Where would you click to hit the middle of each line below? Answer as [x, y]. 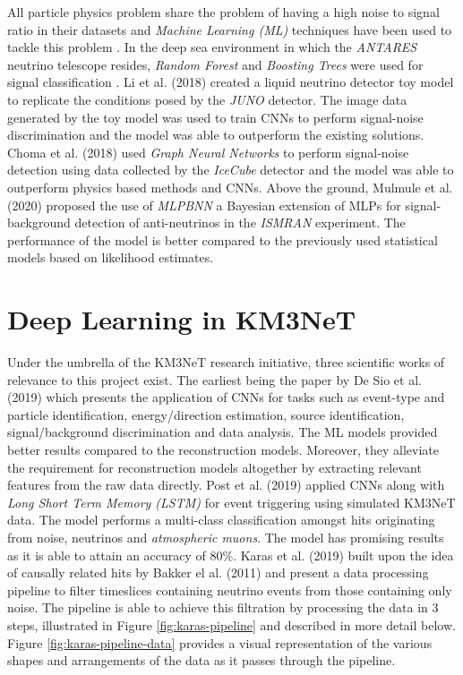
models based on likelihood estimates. [111, 257]
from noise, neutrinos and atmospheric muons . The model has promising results [226, 537]
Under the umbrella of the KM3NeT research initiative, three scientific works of [226, 362]
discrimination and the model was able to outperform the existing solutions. [216, 135]
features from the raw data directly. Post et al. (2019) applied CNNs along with [226, 485]
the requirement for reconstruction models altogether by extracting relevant [214, 467]
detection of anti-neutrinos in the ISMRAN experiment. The [240, 222]
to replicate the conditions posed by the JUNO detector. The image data [207, 99]
